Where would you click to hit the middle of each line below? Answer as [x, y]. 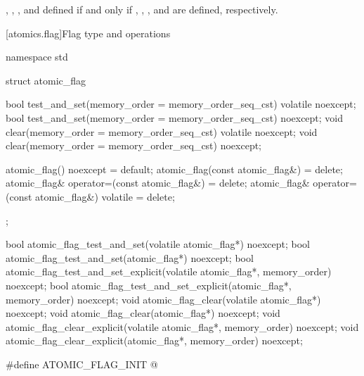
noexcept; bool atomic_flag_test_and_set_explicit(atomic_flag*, [149, 285]
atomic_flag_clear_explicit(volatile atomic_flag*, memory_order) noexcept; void [182, 326]
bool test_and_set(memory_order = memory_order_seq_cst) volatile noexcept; [181, 104]
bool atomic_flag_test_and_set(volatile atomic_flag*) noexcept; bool [158, 244]
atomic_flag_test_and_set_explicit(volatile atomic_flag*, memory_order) [169, 271]
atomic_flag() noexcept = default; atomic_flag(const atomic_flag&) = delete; [174, 169]
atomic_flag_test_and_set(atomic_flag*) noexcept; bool [130, 257]
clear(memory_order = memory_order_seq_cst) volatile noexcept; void [162, 131]
